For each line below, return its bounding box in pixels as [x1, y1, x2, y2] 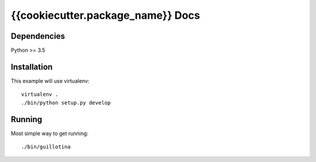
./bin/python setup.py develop [21, 99, 111, 106]
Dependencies [11, 31, 66, 41]
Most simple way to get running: [11, 130, 89, 137]
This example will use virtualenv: [11, 77, 90, 85]
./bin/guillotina [21, 144, 71, 150]
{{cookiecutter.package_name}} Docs [11, 9, 200, 22]
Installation [11, 62, 53, 72]
